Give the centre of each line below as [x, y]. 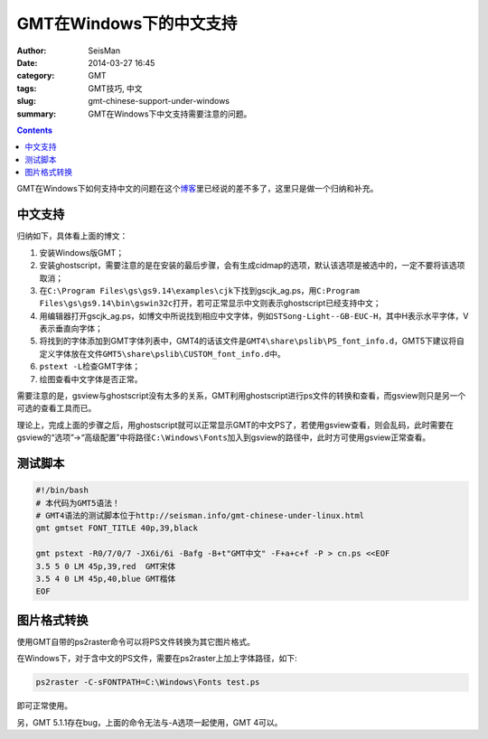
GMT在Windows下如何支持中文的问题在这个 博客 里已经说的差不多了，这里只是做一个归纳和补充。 [197, 189]
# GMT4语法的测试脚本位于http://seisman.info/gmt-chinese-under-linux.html [200, 515]
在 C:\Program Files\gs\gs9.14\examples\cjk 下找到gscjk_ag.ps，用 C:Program [200, 290]
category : [36, 76]
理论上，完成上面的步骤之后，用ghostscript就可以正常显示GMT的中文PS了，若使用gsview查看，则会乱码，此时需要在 [235, 425]
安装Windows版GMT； [82, 252]
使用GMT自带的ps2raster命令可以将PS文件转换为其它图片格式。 [136, 641]
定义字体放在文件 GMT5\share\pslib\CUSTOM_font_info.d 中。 [163, 353]
